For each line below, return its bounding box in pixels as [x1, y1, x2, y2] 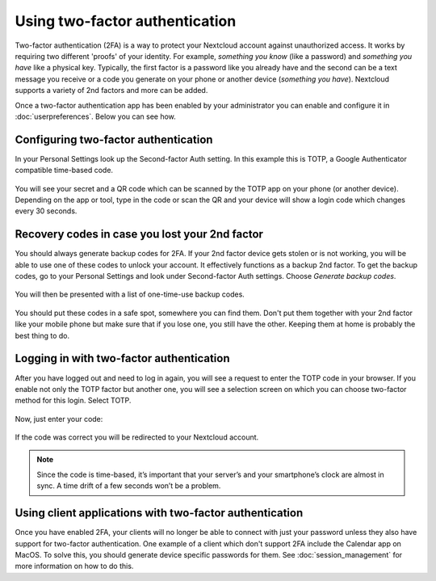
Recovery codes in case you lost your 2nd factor [15, 227, 264, 242]
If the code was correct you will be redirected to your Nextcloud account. [15, 432, 259, 442]
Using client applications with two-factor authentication [15, 506, 304, 520]
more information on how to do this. [15, 562, 134, 571]
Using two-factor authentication [15, 12, 237, 30]
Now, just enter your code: [15, 414, 103, 423]
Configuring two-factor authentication [15, 133, 213, 146]
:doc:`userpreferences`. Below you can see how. [15, 112, 177, 121]
